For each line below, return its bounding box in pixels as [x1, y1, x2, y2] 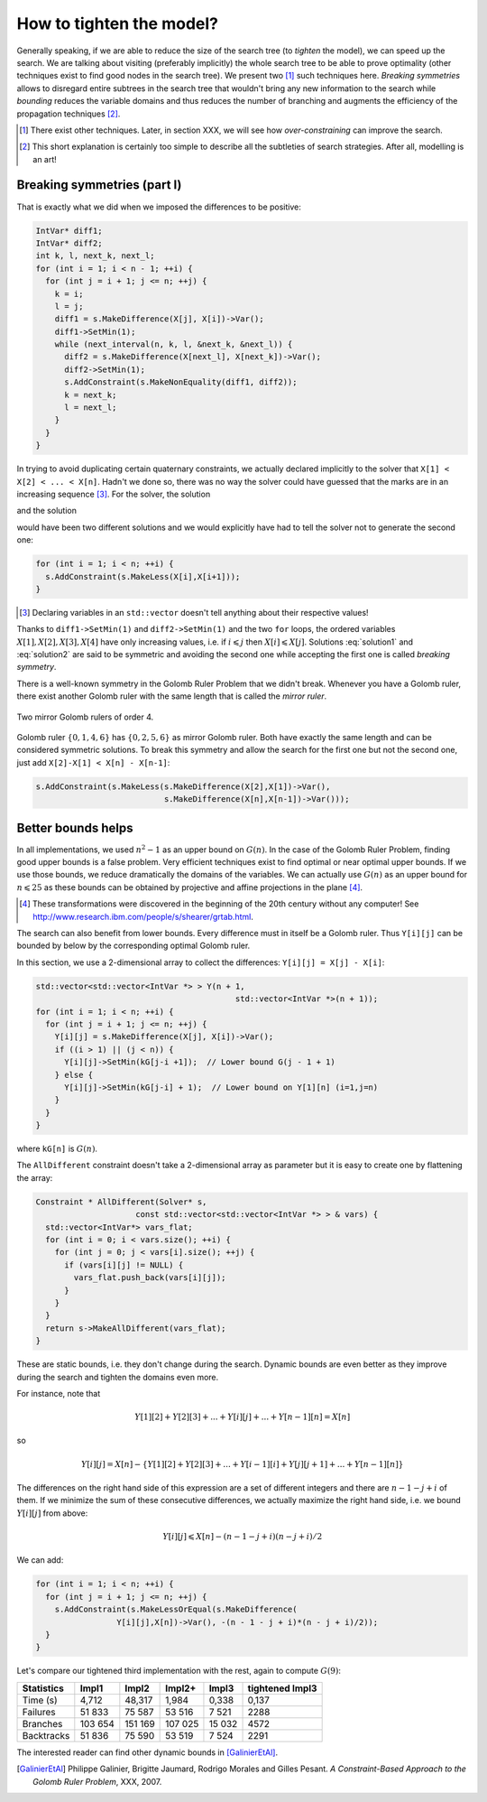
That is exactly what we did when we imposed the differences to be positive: [16, 201, 301, 212]
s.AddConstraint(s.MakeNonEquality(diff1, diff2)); [64, 377, 298, 387]
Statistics [22, 1682, 65, 1695]
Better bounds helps [16, 820, 133, 835]
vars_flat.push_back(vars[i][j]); [73, 1273, 226, 1283]
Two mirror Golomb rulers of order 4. [16, 711, 154, 722]
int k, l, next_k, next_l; [35, 251, 155, 261]
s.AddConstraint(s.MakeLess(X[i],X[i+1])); [45, 571, 241, 581]
